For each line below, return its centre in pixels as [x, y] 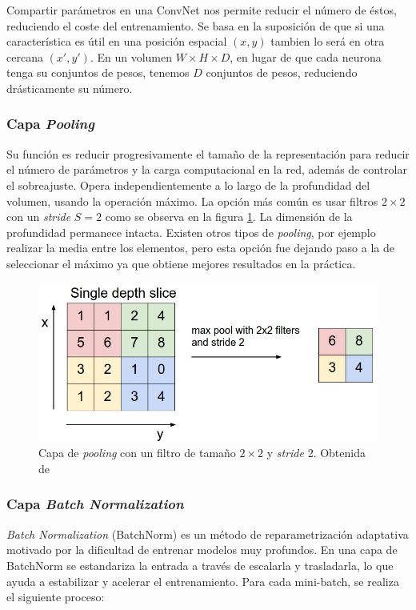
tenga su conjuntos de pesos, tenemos [98, 72]
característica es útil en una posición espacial [117, 41]
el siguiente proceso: [56, 597]
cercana [25, 56]
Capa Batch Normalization [95, 504]
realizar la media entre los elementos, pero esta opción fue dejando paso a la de [200, 248]
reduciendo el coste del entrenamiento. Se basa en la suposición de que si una [196, 25]
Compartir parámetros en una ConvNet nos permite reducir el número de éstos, [202, 10]
